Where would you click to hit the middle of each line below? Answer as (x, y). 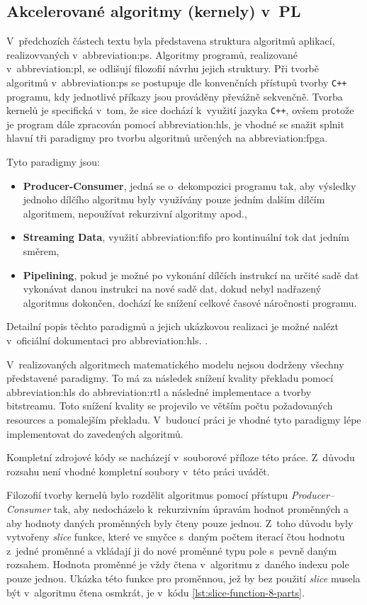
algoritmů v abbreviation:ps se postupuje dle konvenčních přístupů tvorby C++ (177, 82)
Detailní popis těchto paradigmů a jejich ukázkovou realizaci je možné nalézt (173, 326)
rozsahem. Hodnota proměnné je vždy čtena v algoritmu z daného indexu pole (178, 564)
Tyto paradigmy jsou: (53, 162)
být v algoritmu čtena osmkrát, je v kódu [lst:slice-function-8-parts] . (156, 592)
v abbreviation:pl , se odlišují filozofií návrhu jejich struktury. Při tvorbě (163, 68)
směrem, (41, 251)
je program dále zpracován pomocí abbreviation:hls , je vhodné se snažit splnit (175, 124)
